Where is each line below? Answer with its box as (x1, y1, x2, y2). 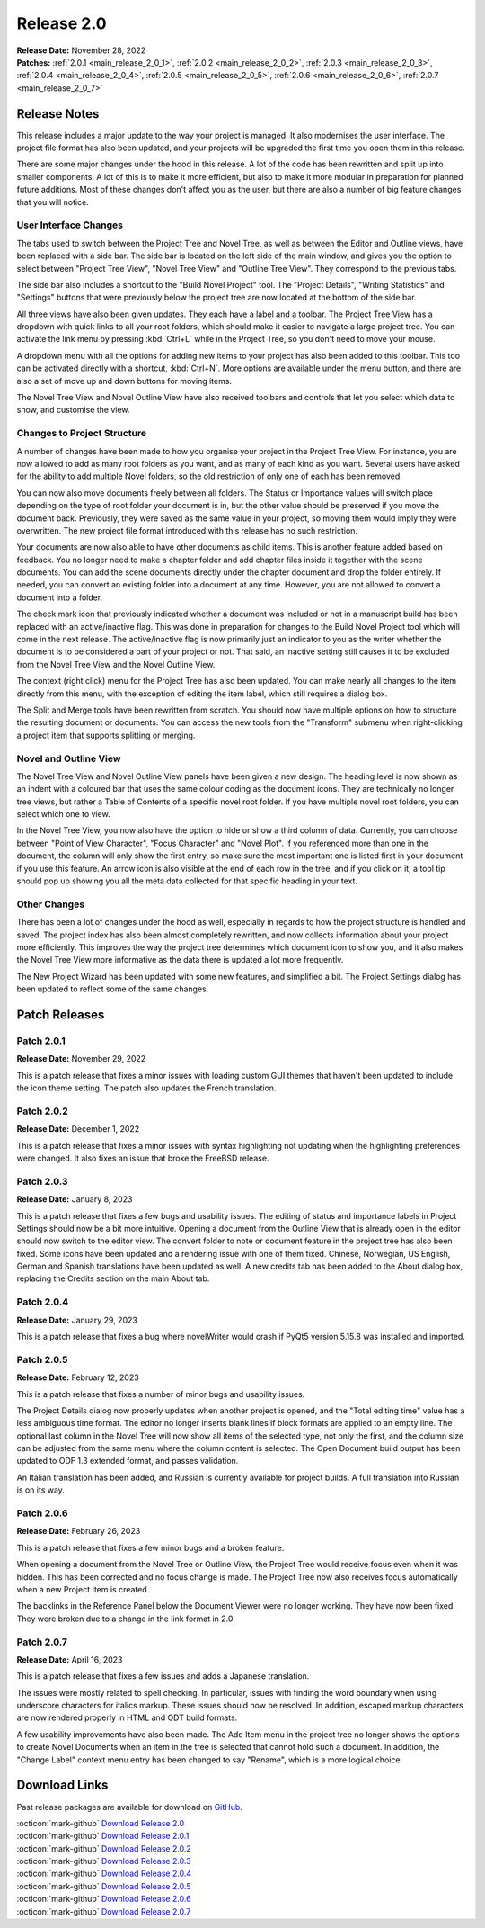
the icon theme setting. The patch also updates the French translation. (16, 1082, 277, 1093)
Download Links (16, 1778, 109, 1793)
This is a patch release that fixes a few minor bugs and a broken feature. (16, 1542, 285, 1553)
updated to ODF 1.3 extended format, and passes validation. (16, 1456, 239, 1466)
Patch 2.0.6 (16, 1507, 68, 1520)
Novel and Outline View (16, 752, 121, 765)
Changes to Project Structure (16, 427, 147, 440)
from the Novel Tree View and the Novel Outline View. (16, 659, 216, 669)
